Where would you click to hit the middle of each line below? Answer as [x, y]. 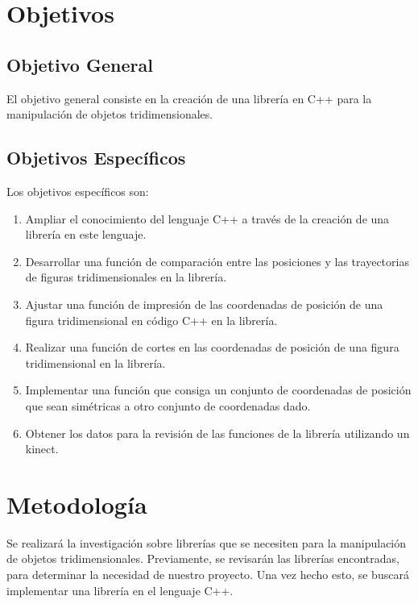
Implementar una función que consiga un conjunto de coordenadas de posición [218, 390]
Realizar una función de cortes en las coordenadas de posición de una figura [212, 347]
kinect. [42, 449]
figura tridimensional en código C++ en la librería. [151, 320]
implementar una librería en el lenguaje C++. [120, 590]
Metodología [77, 504]
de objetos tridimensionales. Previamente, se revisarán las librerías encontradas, [203, 558]
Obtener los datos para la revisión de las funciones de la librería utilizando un [217, 433]
